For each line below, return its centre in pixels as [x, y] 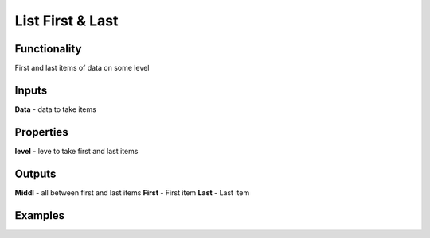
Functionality [48, 49]
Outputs [35, 173]
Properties [41, 132]
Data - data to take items [56, 109]
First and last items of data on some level [82, 68]
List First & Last [66, 21]
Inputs [31, 90]
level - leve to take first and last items [76, 151]
